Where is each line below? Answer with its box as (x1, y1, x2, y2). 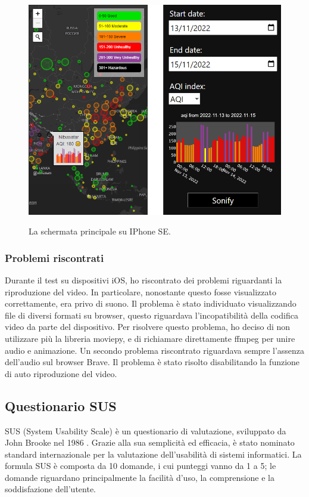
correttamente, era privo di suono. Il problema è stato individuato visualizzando (5, 297, 296, 310)
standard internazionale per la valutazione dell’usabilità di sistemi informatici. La (5, 447, 302, 460)
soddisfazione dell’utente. (5, 483, 96, 495)
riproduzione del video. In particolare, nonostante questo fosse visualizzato (5, 285, 276, 298)
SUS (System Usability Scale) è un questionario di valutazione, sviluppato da (5, 424, 286, 437)
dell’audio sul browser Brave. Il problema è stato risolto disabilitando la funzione (5, 356, 300, 368)
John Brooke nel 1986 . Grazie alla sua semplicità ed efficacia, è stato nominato (5, 436, 295, 449)
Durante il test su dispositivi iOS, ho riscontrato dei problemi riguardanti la (5, 273, 282, 286)
